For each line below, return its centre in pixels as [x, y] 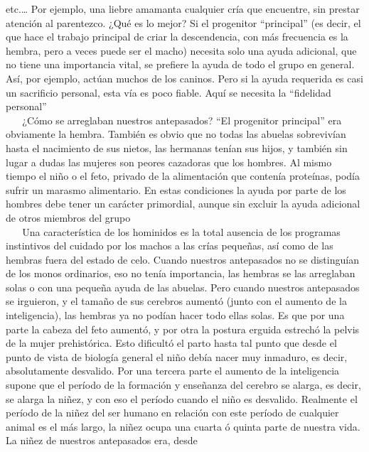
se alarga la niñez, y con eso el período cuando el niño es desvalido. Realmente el [182, 398]
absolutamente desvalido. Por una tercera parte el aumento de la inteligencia [173, 371]
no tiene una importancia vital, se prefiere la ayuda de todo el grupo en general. [180, 64]
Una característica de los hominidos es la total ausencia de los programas [181, 231]
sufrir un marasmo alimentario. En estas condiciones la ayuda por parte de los [176, 189]
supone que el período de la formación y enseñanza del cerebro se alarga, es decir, [183, 385]
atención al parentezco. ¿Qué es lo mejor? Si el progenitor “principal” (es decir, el [183, 22]
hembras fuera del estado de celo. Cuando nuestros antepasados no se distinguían [182, 259]
